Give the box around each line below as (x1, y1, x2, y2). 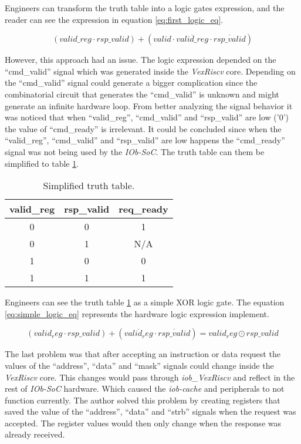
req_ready (119, 202, 168, 216)
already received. (5, 428, 65, 440)
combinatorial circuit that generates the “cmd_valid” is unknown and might (5, 88, 279, 100)
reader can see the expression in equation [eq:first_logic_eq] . (5, 13, 224, 25)
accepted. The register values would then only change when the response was (5, 416, 282, 429)
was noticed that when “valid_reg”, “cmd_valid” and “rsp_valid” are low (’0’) (5, 111, 289, 123)
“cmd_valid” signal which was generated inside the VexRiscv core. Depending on (5, 65, 296, 77)
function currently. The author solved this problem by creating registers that (5, 393, 280, 406)
